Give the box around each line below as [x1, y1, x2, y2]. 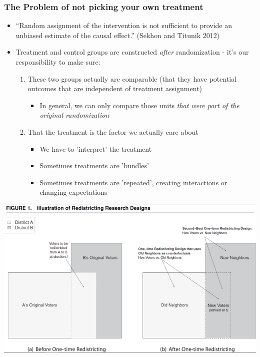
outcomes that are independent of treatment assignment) [27, 83, 202, 94]
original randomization [39, 110, 109, 120]
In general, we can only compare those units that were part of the [39, 100, 239, 110]
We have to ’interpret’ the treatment [39, 143, 152, 154]
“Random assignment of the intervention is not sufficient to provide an [15, 20, 232, 31]
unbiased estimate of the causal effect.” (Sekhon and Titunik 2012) [15, 30, 220, 40]
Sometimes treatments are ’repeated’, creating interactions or [39, 177, 227, 187]
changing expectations [39, 187, 107, 197]
